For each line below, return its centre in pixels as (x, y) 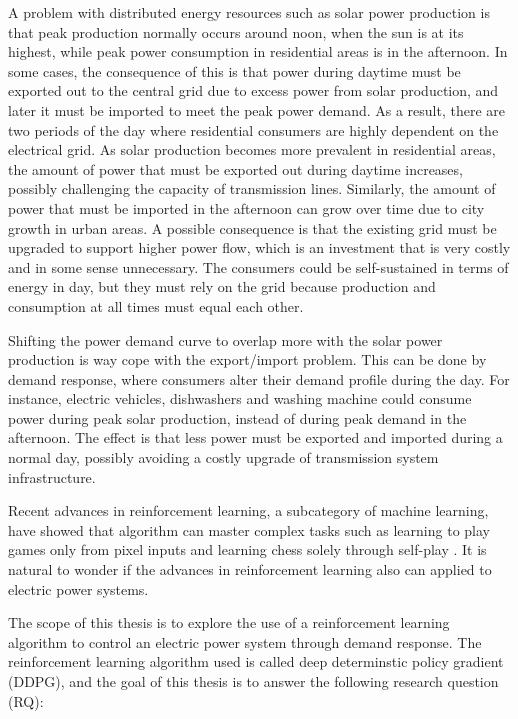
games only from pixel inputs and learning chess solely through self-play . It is (247, 549)
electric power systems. (78, 588)
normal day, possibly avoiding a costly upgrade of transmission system (223, 457)
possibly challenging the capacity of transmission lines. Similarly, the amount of (252, 188)
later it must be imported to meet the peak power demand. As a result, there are (257, 109)
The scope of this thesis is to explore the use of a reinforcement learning (229, 622)
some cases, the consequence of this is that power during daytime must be (234, 70)
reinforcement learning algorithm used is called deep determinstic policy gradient (256, 661)
